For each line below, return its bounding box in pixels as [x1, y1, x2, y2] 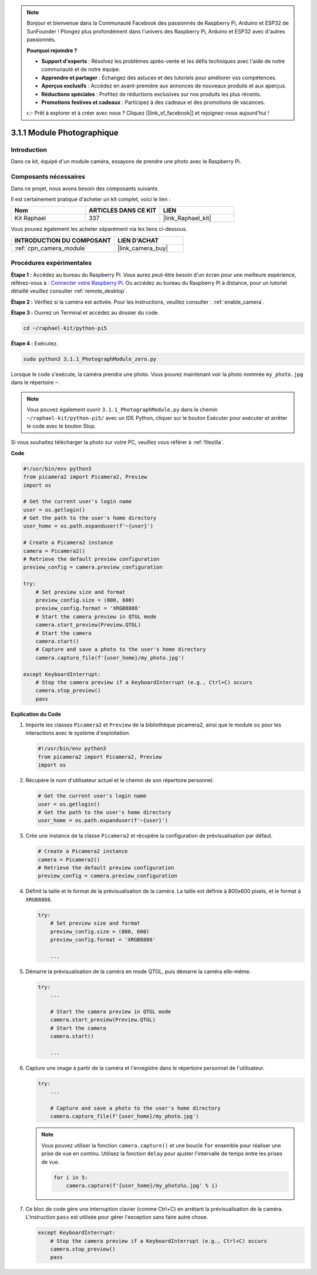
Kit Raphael [14, 214, 46, 223]
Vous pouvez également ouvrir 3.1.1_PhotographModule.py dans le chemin [26, 406, 218, 413]
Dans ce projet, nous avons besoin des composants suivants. [11, 185, 160, 192]
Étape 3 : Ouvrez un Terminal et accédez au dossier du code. [11, 309, 160, 317]
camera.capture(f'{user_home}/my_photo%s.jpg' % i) [66, 1182, 218, 1189]
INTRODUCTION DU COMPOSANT [14, 236, 112, 244]
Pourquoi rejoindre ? [26, 47, 77, 54]
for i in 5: [53, 1174, 88, 1180]
